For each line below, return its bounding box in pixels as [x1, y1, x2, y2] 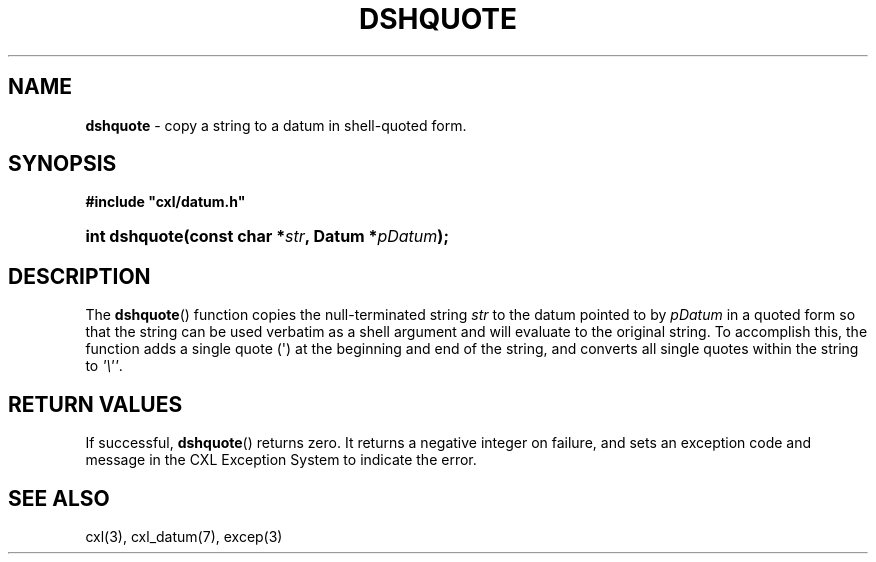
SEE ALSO [8, 485, 110, 511]
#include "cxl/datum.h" [85, 193, 246, 211]
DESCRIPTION [8, 263, 151, 289]
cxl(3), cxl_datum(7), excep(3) [85, 527, 283, 545]
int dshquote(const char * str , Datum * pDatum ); [85, 226, 449, 247]
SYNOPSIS [8, 151, 117, 177]
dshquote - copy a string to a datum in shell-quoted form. [85, 116, 467, 134]
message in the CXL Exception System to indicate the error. [85, 451, 477, 469]
